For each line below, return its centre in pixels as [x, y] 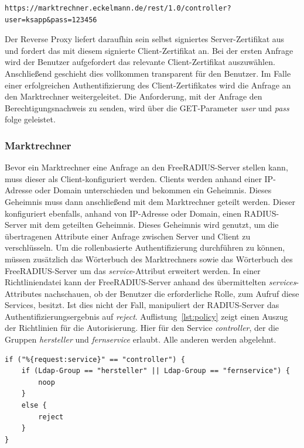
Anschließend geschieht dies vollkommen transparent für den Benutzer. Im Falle [148, 73]
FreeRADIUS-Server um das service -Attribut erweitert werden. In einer [133, 270]
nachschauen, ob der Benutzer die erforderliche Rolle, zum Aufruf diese [172, 293]
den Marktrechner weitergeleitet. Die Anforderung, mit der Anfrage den [134, 96]
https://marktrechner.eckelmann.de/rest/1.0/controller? [118, 8]
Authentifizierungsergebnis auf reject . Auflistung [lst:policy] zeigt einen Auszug [146, 316]
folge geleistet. [30, 119]
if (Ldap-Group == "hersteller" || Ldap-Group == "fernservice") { [156, 371]
